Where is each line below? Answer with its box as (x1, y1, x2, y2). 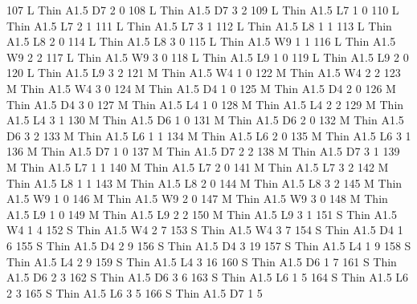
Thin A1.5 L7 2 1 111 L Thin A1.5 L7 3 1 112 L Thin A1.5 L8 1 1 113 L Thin (6, 17, 392, 34)
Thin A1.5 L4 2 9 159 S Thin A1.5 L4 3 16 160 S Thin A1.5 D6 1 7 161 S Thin (6, 253, 397, 270)
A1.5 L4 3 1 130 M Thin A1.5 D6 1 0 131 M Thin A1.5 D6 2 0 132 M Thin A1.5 (6, 111, 404, 128)
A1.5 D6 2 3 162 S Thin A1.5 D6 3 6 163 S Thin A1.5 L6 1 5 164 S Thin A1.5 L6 (6, 269, 409, 286)
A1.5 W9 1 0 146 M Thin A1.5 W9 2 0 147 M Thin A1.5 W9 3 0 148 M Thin (6, 190, 388, 207)
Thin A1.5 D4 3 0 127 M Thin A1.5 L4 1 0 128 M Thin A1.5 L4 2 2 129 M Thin (6, 95, 404, 112)
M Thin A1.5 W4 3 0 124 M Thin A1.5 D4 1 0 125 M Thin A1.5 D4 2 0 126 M (6, 79, 396, 96)
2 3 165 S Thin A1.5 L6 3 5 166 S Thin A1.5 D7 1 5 (6, 284, 263, 301)
